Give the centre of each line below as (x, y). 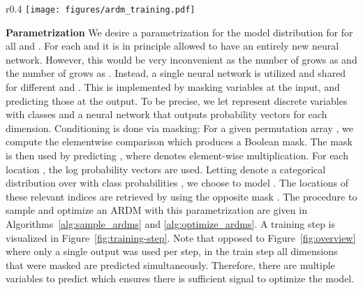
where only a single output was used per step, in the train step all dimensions (172, 251)
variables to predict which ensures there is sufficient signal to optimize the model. (180, 278)
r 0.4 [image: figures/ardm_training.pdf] (101, 8)
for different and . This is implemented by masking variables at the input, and (173, 87)
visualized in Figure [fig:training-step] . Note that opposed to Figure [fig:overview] (181, 237)
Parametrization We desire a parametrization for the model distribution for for (179, 32)
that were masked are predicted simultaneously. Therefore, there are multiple (170, 264)
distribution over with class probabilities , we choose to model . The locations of (177, 183)
